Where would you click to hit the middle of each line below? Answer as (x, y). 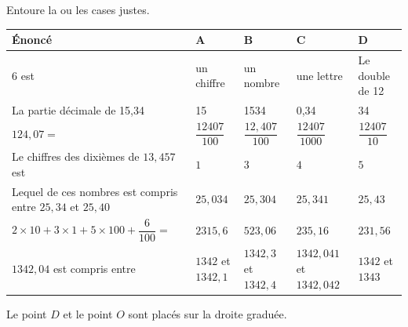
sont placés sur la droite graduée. (208, 313)
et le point (88, 313)
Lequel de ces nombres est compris (95, 191)
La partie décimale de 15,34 (78, 109)
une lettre (319, 75)
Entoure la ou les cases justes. (78, 9)
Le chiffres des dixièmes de (76, 156)
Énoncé (32, 40)
